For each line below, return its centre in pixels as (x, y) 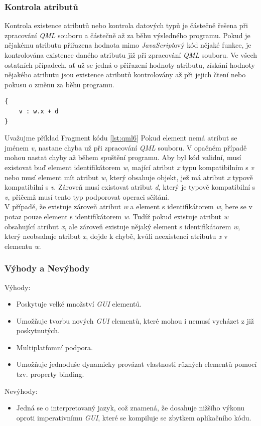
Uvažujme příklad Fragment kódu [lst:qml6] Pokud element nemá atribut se (121, 138)
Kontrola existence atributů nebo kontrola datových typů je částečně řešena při (126, 25)
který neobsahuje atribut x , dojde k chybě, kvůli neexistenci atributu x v (116, 236)
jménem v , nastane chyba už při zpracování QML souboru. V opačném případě (126, 147)
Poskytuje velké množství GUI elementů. (79, 304)
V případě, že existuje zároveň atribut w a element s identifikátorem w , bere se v (128, 206)
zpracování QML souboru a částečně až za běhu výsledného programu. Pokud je (127, 35)
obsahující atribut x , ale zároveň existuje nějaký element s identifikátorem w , (122, 226)
